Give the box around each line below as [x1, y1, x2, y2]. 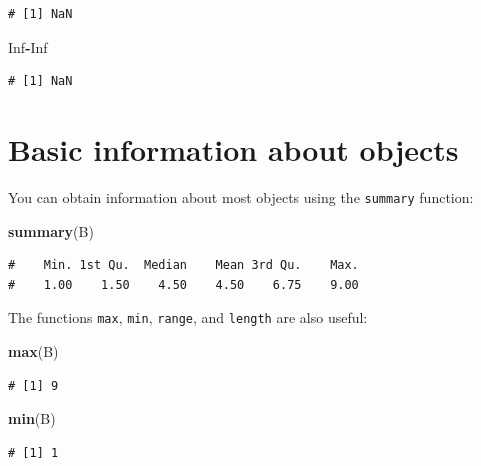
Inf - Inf [8, 36, 48, 57]
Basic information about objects [8, 128, 459, 169]
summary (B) [8, 220, 94, 241]
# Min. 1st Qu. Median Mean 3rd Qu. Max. [8, 258, 359, 273]
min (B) [8, 408, 56, 429]
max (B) [8, 341, 59, 361]
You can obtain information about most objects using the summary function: [8, 186, 474, 207]
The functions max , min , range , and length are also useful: [8, 307, 368, 328]
